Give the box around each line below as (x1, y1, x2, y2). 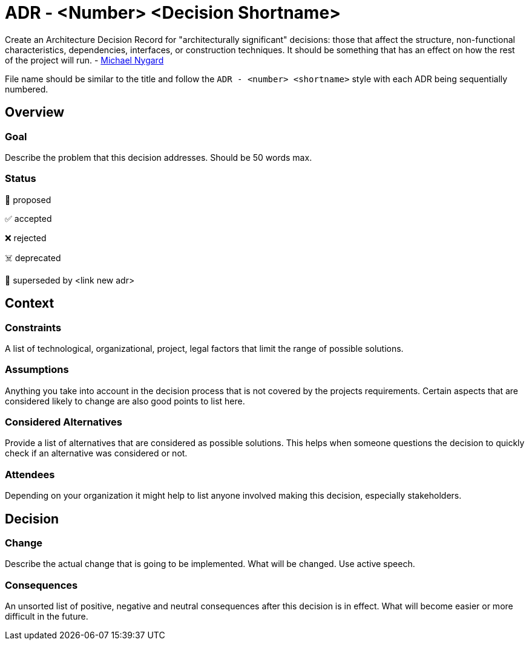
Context (5, 296, 54, 311)
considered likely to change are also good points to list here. (5, 395, 245, 406)
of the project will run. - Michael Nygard (5, 54, 164, 65)
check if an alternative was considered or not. (5, 448, 188, 459)
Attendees (5, 468, 55, 481)
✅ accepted (5, 213, 52, 224)
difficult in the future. (5, 611, 88, 622)
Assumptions (5, 363, 69, 376)
